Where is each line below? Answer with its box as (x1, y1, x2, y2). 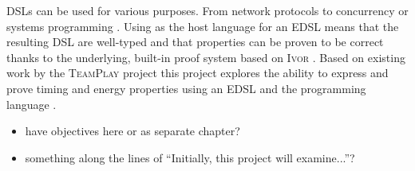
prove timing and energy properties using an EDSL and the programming (6, 80, 366, 96)
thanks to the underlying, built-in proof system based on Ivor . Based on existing (6, 49, 405, 65)
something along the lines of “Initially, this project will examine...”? (25, 149, 355, 165)
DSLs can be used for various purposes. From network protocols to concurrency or (6, 2, 409, 18)
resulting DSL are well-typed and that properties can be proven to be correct (6, 33, 384, 50)
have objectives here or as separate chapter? (25, 122, 240, 139)
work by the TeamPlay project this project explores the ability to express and (6, 64, 389, 81)
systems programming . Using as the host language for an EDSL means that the (6, 17, 399, 34)
